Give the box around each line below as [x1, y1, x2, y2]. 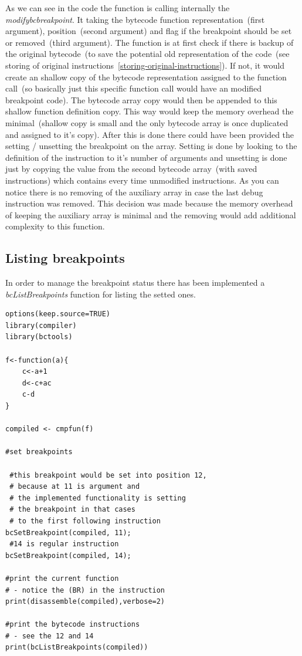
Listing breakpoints [5, 249, 125, 267]
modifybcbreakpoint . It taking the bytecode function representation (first [5, 13, 265, 25]
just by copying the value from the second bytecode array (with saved [5, 163, 257, 175]
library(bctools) [5, 333, 73, 341]
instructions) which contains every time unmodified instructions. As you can [5, 174, 279, 186]
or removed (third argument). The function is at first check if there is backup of [5, 36, 294, 48]
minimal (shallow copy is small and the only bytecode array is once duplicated [5, 116, 289, 129]
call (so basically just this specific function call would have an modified [5, 82, 262, 94]
